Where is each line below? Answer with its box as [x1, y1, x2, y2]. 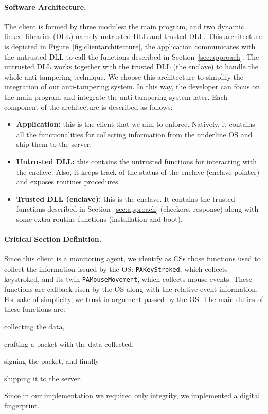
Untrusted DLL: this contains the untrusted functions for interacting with [16, 156, 257, 166]
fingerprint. [4, 400, 40, 410]
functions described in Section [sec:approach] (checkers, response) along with [16, 203, 259, 214]
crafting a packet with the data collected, [4, 338, 134, 349]
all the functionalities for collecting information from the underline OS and [16, 128, 253, 139]
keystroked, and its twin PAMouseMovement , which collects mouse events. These [4, 273, 252, 284]
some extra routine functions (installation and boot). [16, 213, 183, 224]
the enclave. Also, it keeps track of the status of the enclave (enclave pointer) [16, 166, 260, 177]
